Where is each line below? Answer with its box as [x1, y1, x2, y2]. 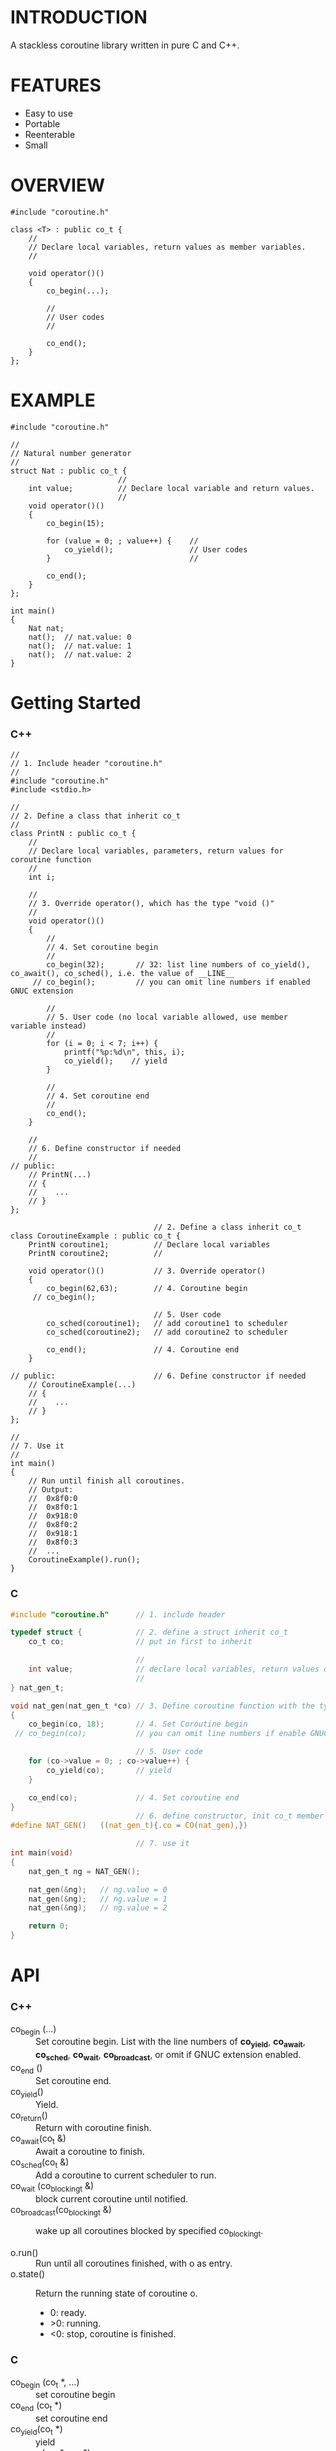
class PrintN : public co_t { [10, 829, 137, 839]
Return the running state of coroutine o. [35, 2287, 198, 2300]
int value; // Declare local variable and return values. [28, 483, 315, 493]
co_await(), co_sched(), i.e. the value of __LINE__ [10, 969, 235, 979]
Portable [24, 117, 61, 130]
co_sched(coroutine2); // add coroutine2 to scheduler [46, 1327, 288, 1338]
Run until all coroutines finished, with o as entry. [35, 2257, 233, 2270]
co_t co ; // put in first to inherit [28, 1637, 253, 1647]
